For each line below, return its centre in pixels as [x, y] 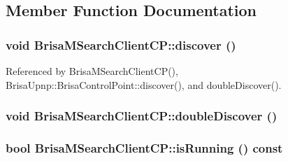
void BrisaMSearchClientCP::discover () [121, 44]
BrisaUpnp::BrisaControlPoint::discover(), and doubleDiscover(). [144, 84]
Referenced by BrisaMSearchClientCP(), [92, 71]
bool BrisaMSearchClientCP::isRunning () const [144, 147]
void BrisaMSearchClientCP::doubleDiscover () [142, 116]
